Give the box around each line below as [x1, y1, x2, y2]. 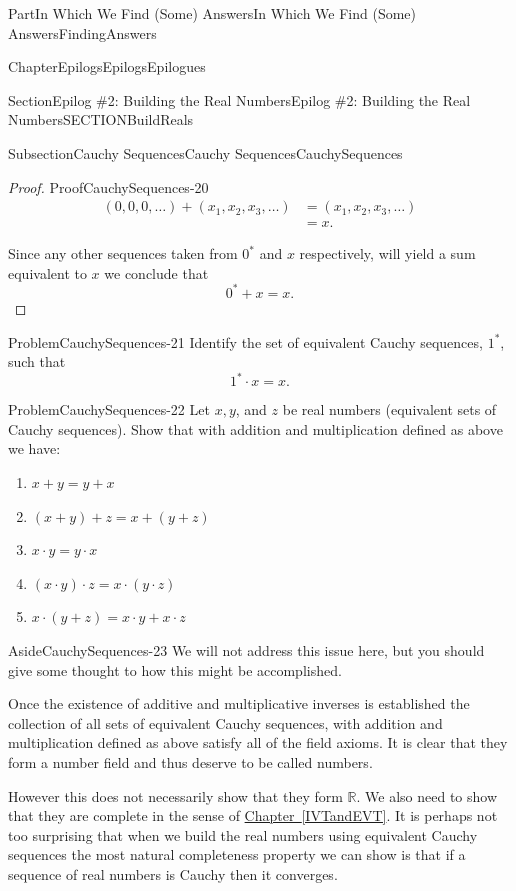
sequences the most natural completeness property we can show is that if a [8, 844, 466, 865]
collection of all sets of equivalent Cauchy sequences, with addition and [8, 712, 443, 733]
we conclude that [104, 262, 209, 283]
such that [8, 351, 66, 372]
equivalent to [8, 262, 87, 283]
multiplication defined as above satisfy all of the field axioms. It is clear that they [8, 732, 508, 753]
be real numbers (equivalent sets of [282, 399, 497, 420]
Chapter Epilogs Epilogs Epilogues [8, 56, 206, 77]
